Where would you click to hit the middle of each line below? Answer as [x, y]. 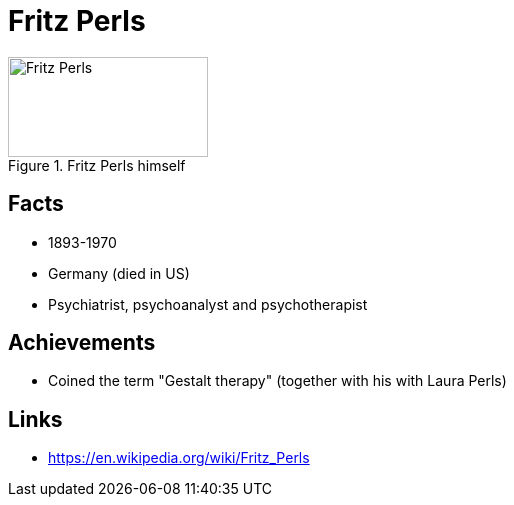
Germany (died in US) [119, 273]
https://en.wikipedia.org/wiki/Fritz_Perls [179, 458]
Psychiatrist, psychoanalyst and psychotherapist [208, 304]
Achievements [82, 343]
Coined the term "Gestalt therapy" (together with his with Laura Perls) [277, 381]
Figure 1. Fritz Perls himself [97, 165]
